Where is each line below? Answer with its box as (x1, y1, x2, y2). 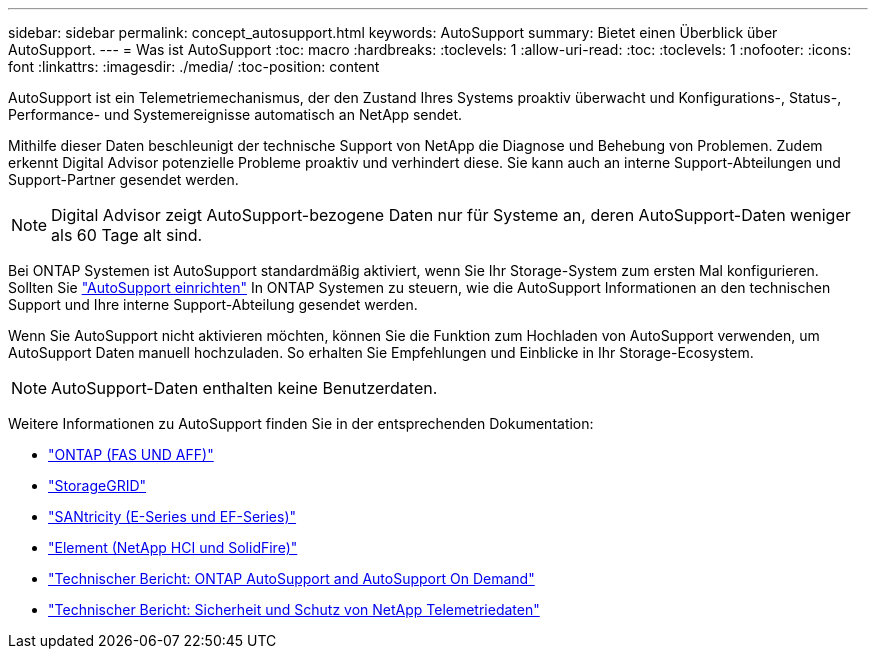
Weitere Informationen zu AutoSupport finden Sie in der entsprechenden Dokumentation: (8, 415, 594, 432)
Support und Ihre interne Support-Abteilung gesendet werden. (8, 296, 418, 313)
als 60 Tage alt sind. (51, 225, 203, 245)
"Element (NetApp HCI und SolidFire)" (48, 539, 298, 556)
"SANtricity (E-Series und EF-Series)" (48, 508, 297, 525)
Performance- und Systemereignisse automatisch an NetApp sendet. (8, 106, 463, 123)
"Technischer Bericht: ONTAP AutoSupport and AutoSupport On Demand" (48, 570, 535, 587)
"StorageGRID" (48, 477, 147, 494)
